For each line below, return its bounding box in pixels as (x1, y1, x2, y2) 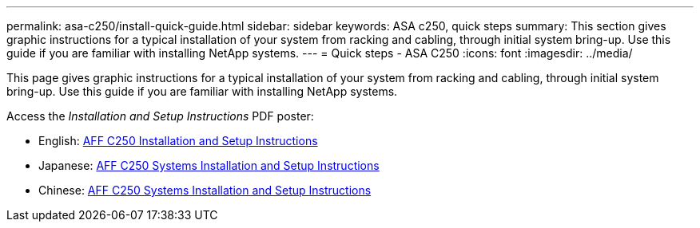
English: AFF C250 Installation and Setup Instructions (38, 134, 318, 147)
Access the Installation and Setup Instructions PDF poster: (6, 109, 314, 123)
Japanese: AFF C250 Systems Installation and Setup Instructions (38, 159, 380, 172)
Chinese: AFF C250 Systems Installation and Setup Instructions (38, 183, 372, 197)
